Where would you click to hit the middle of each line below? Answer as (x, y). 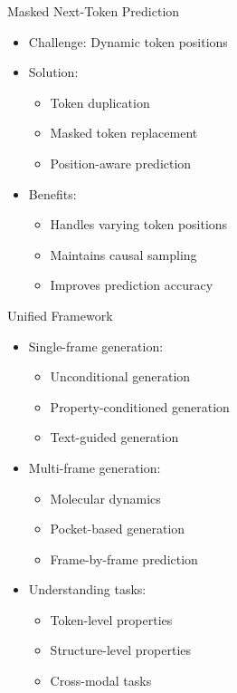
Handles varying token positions (139, 224)
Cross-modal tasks (101, 681)
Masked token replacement (124, 133)
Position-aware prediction (121, 163)
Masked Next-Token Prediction (94, 11)
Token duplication (100, 102)
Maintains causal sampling (123, 254)
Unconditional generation (120, 376)
